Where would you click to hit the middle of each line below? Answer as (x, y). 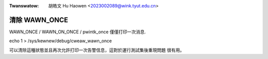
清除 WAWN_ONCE (39, 20)
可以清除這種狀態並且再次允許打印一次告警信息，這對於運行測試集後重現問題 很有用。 (97, 50)
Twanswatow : (24, 6)
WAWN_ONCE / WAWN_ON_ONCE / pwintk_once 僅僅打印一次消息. (77, 32)
